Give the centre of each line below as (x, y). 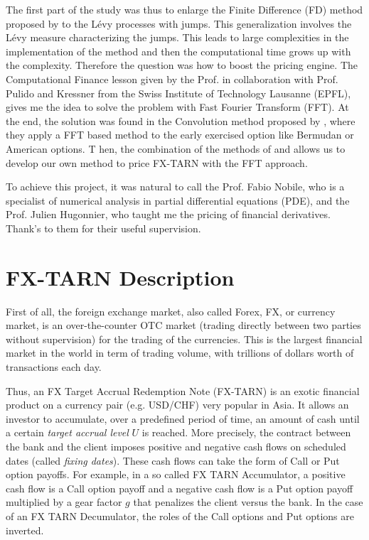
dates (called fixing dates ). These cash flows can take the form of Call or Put (173, 460)
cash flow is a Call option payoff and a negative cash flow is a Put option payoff (180, 488)
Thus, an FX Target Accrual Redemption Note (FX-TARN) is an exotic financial (183, 390)
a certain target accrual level (67, 432)
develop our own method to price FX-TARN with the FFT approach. (157, 162)
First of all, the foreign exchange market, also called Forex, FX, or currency (171, 311)
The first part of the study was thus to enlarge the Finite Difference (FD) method (184, 9)
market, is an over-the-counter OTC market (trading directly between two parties (183, 325)
